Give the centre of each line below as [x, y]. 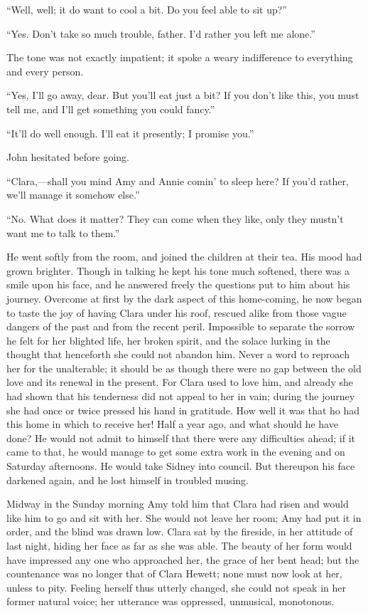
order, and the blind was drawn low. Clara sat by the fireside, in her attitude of [180, 531]
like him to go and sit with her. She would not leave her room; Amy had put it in [184, 517]
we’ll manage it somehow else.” [73, 195]
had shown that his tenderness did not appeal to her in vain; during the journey [181, 396]
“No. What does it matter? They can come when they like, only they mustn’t [175, 218]
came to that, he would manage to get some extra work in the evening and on [176, 452]
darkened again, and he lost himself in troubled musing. [128, 480]
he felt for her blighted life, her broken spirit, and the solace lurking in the [168, 340]
